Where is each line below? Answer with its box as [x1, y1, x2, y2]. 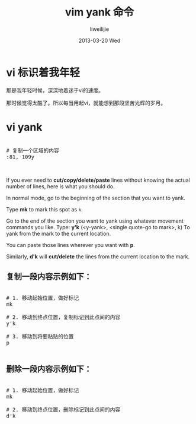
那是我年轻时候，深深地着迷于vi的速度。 [6, 87, 104, 94]
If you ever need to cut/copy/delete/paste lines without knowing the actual [6, 176, 191, 183]
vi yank [6, 120, 43, 134]
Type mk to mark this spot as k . [6, 205, 83, 213]
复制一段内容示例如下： [6, 271, 92, 282]
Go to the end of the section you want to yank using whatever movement [6, 217, 184, 224]
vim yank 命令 [65, 5, 134, 19]
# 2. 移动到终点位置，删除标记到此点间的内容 [6, 406, 121, 413]
